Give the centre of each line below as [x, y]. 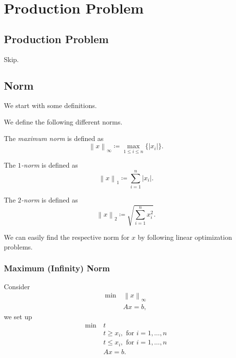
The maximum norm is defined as [54, 138]
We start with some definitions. [50, 105]
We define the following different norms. [63, 121]
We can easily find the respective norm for [67, 237]
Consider [17, 286]
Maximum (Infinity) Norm [57, 268]
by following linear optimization [185, 237]
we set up [18, 317]
